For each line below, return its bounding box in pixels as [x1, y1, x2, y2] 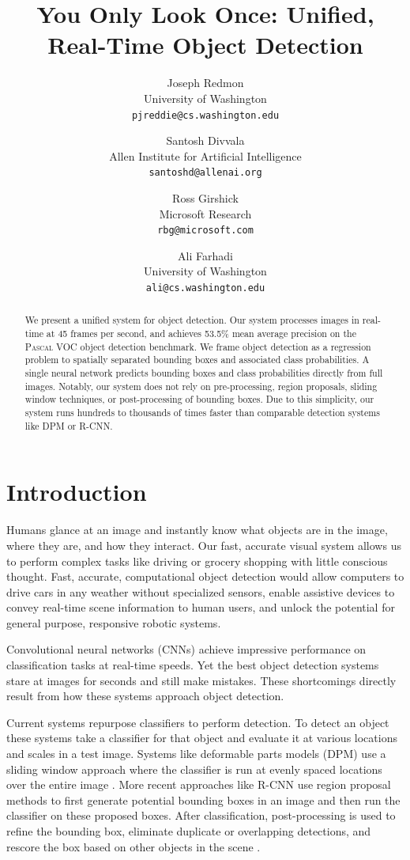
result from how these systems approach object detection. [6, 688, 284, 704]
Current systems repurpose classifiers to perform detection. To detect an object [6, 714, 389, 730]
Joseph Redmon [167, 74, 244, 91]
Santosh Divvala [166, 132, 245, 149]
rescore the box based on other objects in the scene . [6, 838, 261, 854]
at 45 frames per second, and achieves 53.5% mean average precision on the [46, 327, 356, 340]
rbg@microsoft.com [157, 225, 254, 237]
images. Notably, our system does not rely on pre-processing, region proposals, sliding [24, 379, 378, 392]
